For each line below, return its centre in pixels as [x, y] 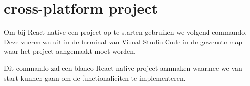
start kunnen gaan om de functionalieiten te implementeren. [95, 77]
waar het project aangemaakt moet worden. [70, 51]
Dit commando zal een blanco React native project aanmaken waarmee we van [123, 67]
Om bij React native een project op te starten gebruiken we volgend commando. [125, 32]
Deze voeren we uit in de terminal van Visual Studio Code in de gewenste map [123, 41]
